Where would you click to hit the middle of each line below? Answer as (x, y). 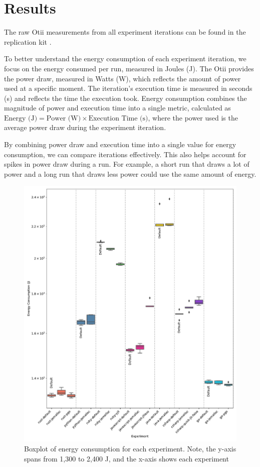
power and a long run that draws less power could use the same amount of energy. (130, 173)
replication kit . (28, 41)
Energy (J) (21, 118)
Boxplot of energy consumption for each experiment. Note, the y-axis (130, 449)
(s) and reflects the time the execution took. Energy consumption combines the (125, 98)
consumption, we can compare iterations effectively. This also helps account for (125, 154)
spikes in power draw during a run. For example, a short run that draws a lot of (127, 164)
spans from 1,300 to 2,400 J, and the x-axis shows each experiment (126, 458)
